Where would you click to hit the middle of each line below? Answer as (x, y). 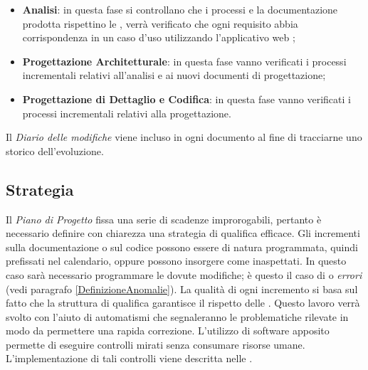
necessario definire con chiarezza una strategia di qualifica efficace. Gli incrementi (183, 233)
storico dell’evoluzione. (55, 150)
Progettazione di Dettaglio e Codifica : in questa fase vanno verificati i (186, 99)
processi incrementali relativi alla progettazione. (127, 113)
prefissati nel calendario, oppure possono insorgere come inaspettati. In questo (176, 261)
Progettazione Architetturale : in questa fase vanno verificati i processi (184, 61)
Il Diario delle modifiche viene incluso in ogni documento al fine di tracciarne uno (184, 137)
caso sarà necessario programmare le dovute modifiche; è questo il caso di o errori (184, 274)
